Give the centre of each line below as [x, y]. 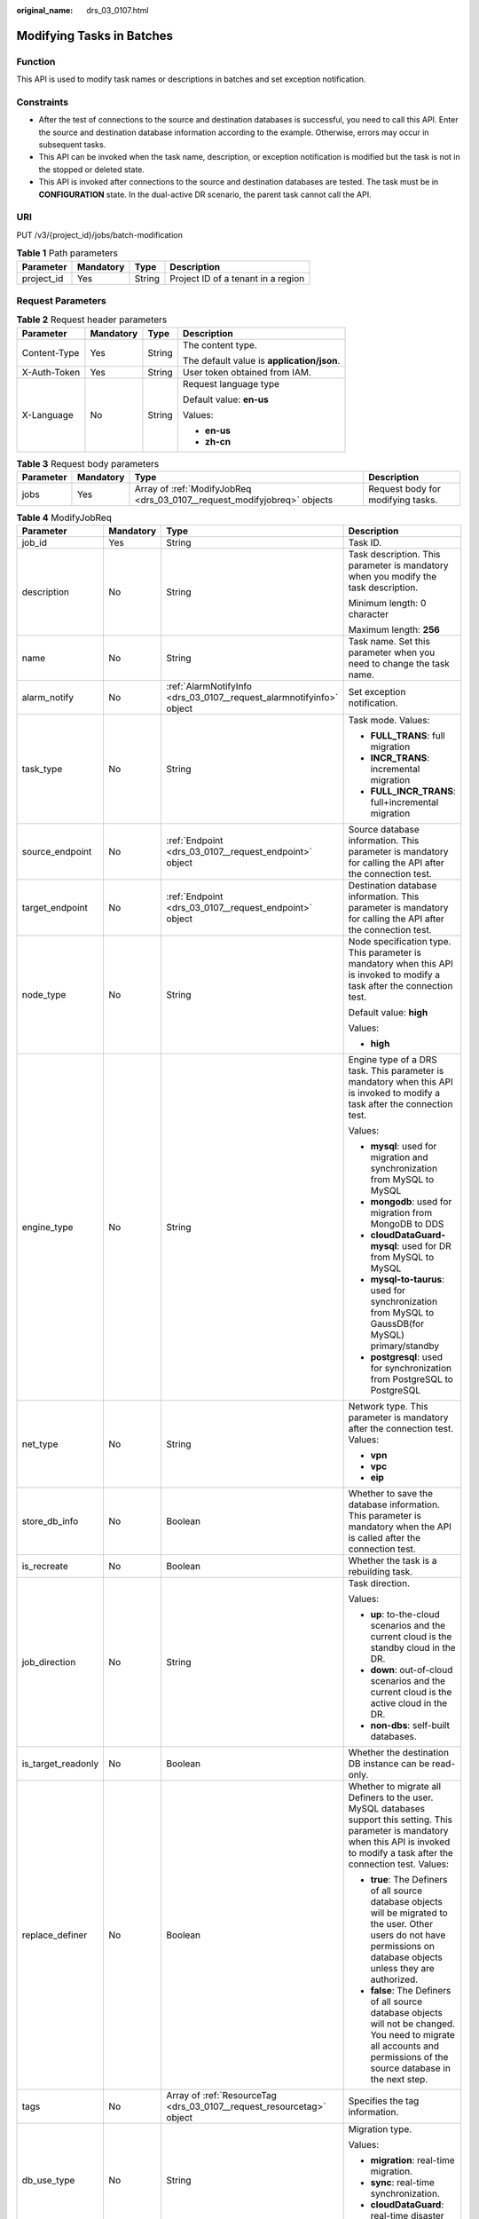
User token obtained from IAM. [247, 372]
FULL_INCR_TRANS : [413, 792]
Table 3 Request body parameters [88, 463]
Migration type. [380, 2129]
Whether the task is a [393, 1560]
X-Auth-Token [51, 372]
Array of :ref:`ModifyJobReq [193, 489]
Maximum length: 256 [394, 630]
